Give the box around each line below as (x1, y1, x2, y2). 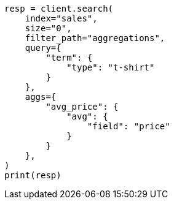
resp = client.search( (4, 4, 114, 13)
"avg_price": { (45, 102, 119, 111)
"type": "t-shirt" (66, 62, 155, 72)
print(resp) (4, 170, 61, 180)
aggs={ (25, 92, 57, 102)
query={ (25, 43, 61, 53)
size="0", (25, 23, 72, 33)
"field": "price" (87, 121, 170, 131)
